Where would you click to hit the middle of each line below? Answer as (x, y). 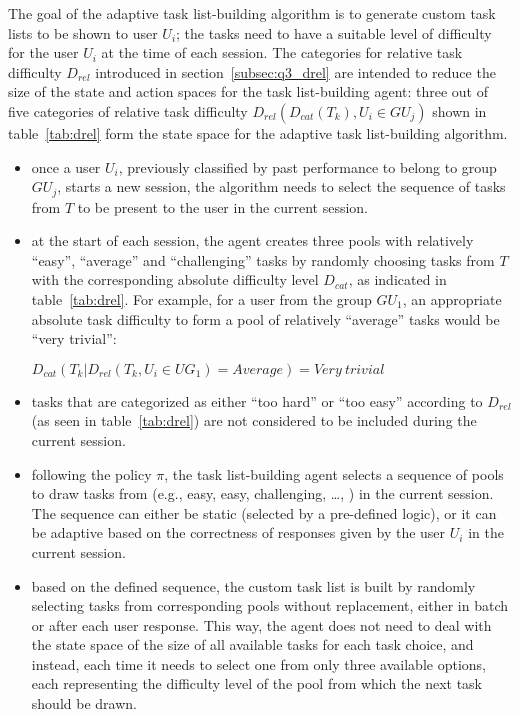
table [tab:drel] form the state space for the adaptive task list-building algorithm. (258, 132)
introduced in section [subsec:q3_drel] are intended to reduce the (295, 71)
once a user (66, 166)
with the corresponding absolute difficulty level (175, 279)
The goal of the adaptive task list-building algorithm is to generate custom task (252, 13)
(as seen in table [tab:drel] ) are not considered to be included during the (254, 420)
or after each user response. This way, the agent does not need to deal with (261, 624)
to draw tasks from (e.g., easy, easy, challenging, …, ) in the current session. (262, 493)
